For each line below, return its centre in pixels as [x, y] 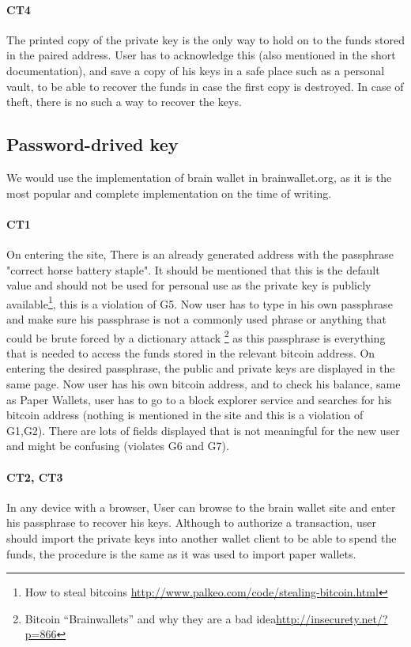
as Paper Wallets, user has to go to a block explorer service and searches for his [199, 399]
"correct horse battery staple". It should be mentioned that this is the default [193, 269]
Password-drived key [92, 144]
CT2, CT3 [35, 477]
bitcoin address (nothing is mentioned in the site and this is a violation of [185, 415]
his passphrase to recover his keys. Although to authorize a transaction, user [191, 522]
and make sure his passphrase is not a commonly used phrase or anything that [197, 318]
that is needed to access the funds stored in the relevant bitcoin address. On [191, 352]
